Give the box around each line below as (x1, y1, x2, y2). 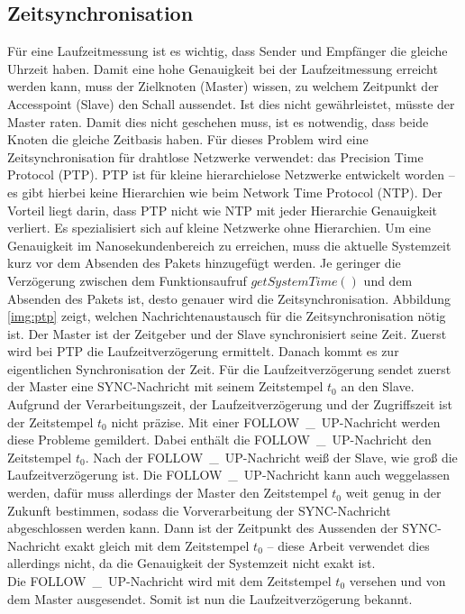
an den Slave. (341, 377, 415, 396)
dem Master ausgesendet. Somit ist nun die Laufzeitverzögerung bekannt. (7, 589, 413, 608)
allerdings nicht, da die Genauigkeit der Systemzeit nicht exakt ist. (7, 554, 376, 573)
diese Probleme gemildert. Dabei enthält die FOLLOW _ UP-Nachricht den (7, 430, 432, 449)
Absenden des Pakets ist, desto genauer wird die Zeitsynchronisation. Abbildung (7, 289, 451, 307)
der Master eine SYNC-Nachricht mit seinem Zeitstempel (7, 377, 324, 396)
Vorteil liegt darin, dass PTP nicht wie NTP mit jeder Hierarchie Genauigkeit (7, 200, 438, 219)
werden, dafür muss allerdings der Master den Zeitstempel (7, 483, 328, 502)
